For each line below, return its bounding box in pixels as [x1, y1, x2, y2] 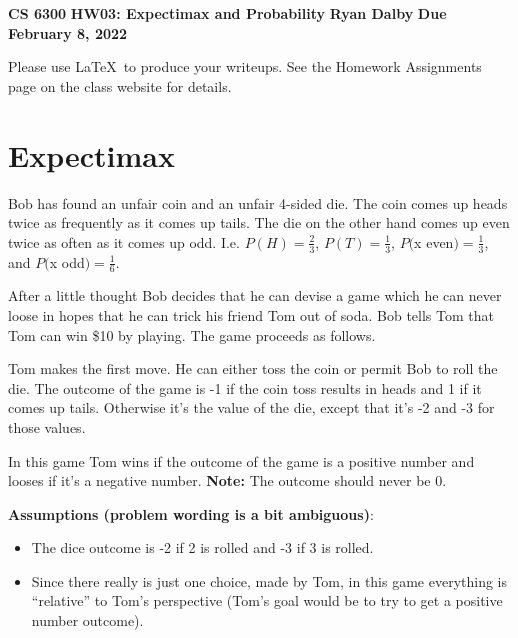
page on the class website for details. [8, 75, 232, 96]
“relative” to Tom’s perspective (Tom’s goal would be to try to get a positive [31, 590, 503, 611]
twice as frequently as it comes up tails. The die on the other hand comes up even [8, 212, 510, 233]
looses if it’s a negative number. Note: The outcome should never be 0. [8, 470, 447, 491]
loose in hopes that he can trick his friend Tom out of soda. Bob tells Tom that [8, 304, 494, 325]
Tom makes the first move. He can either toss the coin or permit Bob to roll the [8, 358, 498, 379]
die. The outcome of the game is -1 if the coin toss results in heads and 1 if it [8, 377, 482, 398]
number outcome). [31, 610, 144, 631]
